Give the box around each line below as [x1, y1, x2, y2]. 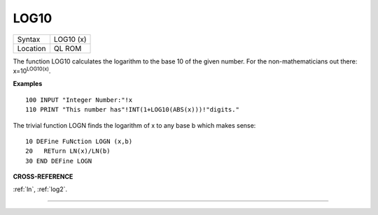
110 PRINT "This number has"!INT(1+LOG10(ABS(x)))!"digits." [25, 105, 239, 114]
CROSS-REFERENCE [13, 172, 73, 181]
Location [17, 43, 46, 53]
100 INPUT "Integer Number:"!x [25, 96, 133, 104]
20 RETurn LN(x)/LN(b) [25, 147, 111, 155]
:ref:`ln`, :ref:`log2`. [13, 185, 68, 193]
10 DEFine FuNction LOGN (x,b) [25, 137, 133, 145]
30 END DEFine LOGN [25, 157, 92, 165]
